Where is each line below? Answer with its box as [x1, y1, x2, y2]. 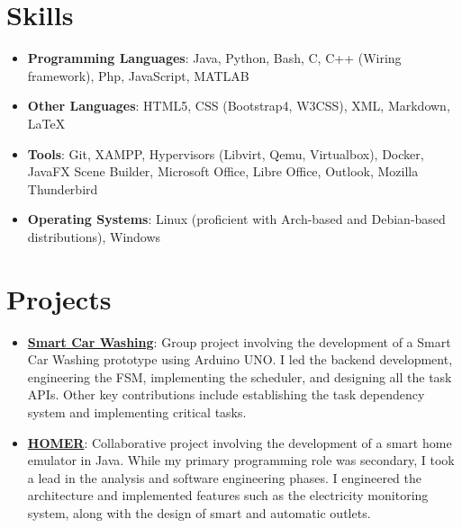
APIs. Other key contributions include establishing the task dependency [27, 385, 425, 404]
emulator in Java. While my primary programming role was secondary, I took [27, 451, 455, 470]
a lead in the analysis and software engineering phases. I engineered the [27, 468, 422, 487]
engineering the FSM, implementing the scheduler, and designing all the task [27, 367, 452, 386]
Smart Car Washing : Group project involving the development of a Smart [27, 332, 451, 351]
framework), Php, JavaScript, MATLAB [27, 66, 249, 85]
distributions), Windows [27, 227, 161, 246]
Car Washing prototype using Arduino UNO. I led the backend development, [27, 350, 453, 369]
